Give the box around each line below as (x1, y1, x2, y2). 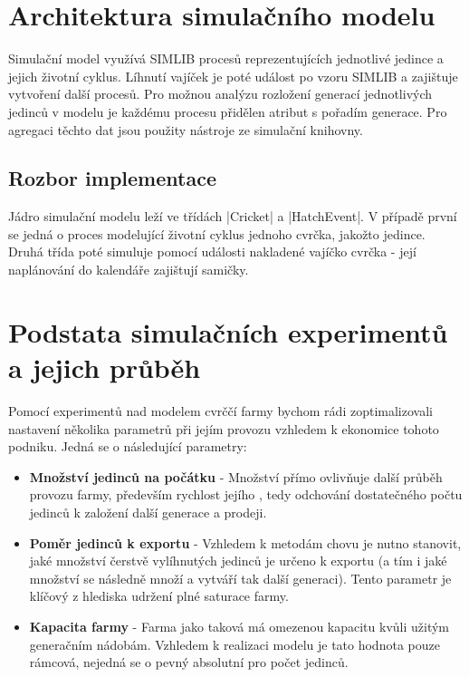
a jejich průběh (8, 349, 201, 386)
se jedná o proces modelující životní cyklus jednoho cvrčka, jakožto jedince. (8, 224, 426, 243)
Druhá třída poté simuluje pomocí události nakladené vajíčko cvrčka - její (8, 242, 416, 261)
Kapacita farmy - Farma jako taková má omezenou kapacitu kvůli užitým (29, 616, 450, 635)
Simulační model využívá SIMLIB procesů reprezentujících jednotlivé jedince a (8, 49, 444, 68)
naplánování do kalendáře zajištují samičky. (8, 260, 249, 279)
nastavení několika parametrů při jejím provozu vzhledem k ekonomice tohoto (8, 419, 439, 438)
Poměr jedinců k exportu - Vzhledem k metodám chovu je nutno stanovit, (29, 533, 462, 552)
